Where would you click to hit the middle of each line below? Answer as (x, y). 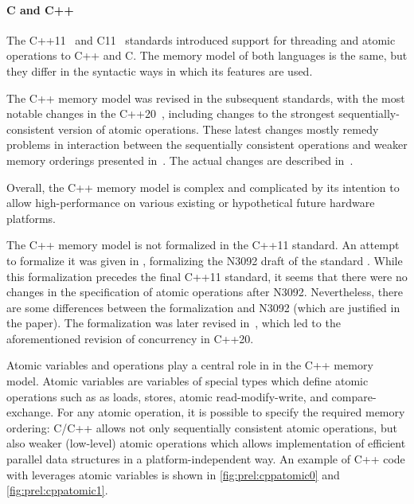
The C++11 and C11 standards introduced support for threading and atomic (201, 39)
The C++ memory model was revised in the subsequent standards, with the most (206, 98)
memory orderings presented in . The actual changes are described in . (180, 160)
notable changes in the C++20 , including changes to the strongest (171, 113)
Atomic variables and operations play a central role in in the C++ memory (190, 365)
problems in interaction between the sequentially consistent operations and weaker (207, 145)
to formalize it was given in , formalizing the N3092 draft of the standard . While (205, 260)
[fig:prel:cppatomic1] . (57, 490)
